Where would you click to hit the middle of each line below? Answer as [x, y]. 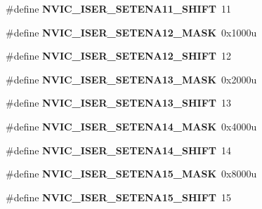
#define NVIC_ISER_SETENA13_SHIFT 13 [118, 103]
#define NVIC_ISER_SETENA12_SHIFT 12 [118, 56]
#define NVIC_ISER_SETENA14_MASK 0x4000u [131, 126]
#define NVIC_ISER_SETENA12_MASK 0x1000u [131, 32]
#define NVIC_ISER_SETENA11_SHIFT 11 [118, 8]
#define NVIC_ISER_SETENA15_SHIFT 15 [118, 197]
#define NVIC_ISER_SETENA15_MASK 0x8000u [131, 174]
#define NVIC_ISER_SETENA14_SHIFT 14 [118, 150]
